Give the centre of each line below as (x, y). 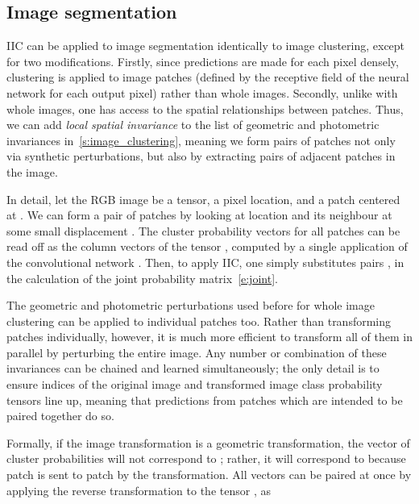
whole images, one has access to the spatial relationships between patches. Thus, (205, 108)
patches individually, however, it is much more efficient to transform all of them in (209, 337)
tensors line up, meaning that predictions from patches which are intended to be (205, 400)
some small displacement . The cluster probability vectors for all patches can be (203, 230)
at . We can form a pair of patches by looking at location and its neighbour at (199, 215)
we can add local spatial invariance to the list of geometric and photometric (193, 125)
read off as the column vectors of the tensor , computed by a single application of (207, 246)
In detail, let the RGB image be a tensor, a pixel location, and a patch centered (203, 199)
